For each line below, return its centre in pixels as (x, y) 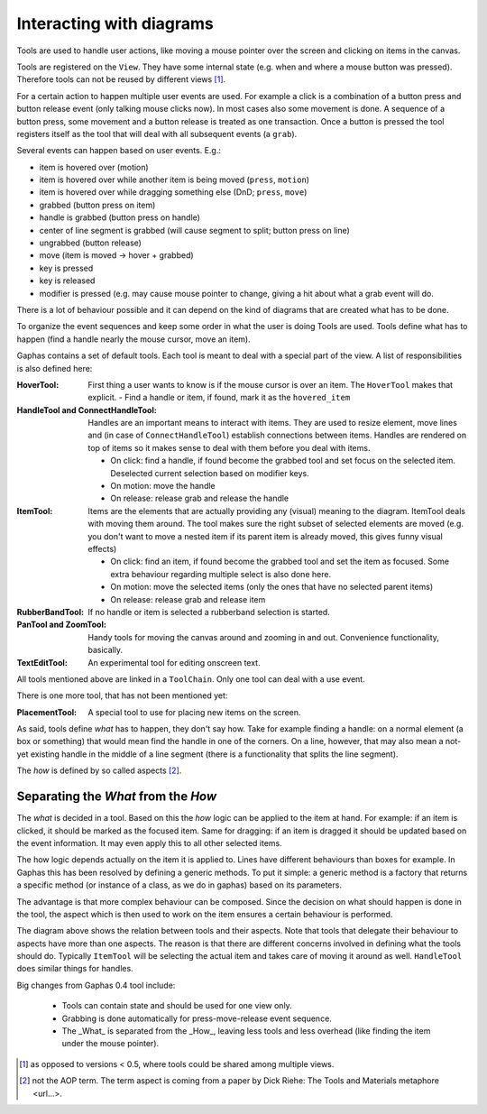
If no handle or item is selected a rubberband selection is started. (209, 612)
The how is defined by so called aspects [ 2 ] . (99, 770)
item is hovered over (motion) (94, 167)
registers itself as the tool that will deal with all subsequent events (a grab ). (157, 133)
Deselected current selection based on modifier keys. (210, 473)
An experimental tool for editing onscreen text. (174, 662)
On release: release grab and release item (188, 599)
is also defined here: (55, 368)
